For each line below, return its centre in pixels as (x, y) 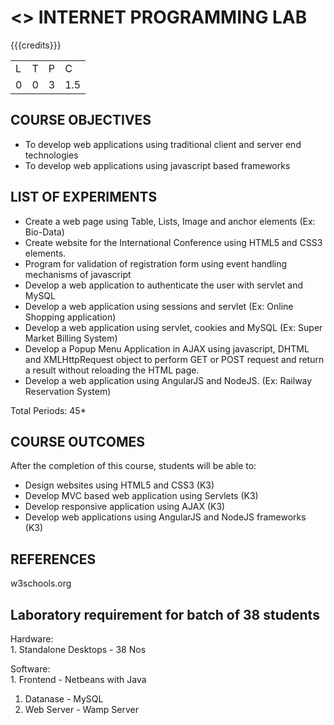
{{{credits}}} (36, 45)
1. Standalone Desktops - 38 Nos (78, 649)
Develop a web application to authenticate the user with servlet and (163, 285)
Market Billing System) (71, 338)
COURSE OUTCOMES (78, 441)
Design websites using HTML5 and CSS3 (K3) (119, 485)
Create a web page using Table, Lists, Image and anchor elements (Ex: (170, 221)
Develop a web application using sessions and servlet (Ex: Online (159, 306)
